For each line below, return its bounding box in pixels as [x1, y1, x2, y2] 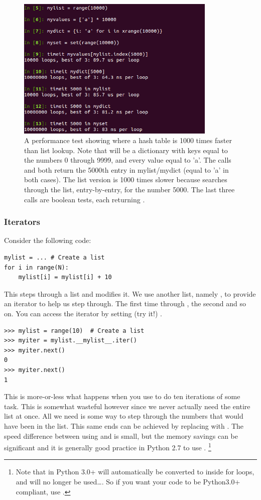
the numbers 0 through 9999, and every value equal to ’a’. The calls [24, 155, 231, 165]
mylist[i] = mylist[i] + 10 [18, 274, 112, 281]
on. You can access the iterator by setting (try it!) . [4, 308, 162, 319]
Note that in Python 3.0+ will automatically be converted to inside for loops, [16, 466, 254, 477]
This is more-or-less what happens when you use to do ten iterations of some [4, 391, 240, 402]
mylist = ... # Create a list [4, 254, 105, 262]
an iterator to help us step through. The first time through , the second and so [4, 298, 246, 309]
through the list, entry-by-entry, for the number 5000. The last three [24, 184, 235, 195]
